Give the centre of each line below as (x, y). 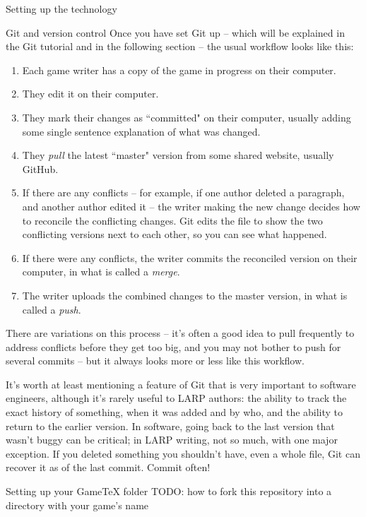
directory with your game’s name (77, 505)
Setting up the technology (61, 8)
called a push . (52, 309)
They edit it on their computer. (90, 94)
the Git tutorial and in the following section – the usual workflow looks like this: (180, 46)
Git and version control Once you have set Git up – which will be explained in (175, 32)
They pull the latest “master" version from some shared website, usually (178, 155)
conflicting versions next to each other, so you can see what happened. (175, 234)
